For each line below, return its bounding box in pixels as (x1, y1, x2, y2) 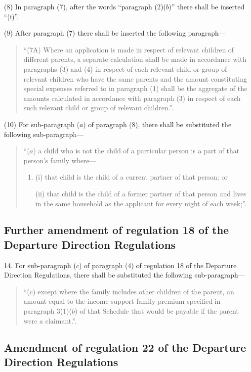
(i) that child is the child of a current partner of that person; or (35, 172, 228, 182)
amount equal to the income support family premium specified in (23, 296, 221, 306)
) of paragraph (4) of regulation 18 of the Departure (79, 260, 237, 270)
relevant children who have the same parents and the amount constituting (23, 73, 248, 84)
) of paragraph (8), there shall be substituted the (83, 119, 232, 129)
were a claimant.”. (23, 315, 77, 325)
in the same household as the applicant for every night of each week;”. (35, 198, 247, 208)
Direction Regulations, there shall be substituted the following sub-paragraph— (4, 270, 245, 280)
